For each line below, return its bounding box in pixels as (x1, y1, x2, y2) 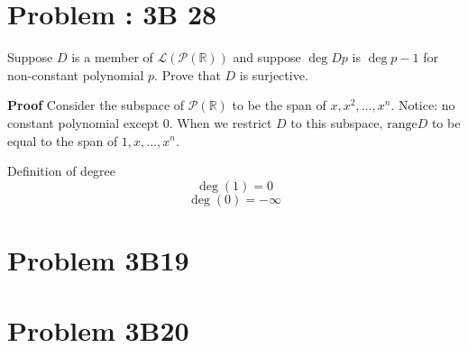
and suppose (233, 48, 301, 67)
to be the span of (232, 96, 326, 114)
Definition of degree (7, 161, 116, 180)
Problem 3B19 (7, 241, 189, 278)
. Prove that (154, 65, 221, 84)
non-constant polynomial (7, 65, 144, 84)
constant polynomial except (7, 113, 160, 132)
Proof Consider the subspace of (7, 96, 185, 114)
